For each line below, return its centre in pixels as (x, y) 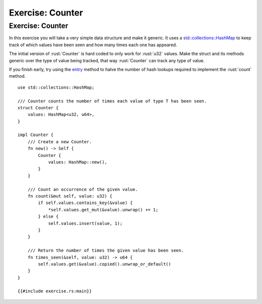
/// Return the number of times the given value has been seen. (106, 251)
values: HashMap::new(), (78, 162)
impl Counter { (36, 135)
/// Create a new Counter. (60, 142)
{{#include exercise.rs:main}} (55, 291)
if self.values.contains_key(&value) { (85, 203)
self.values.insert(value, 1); (85, 223)
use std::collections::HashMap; (56, 87)
